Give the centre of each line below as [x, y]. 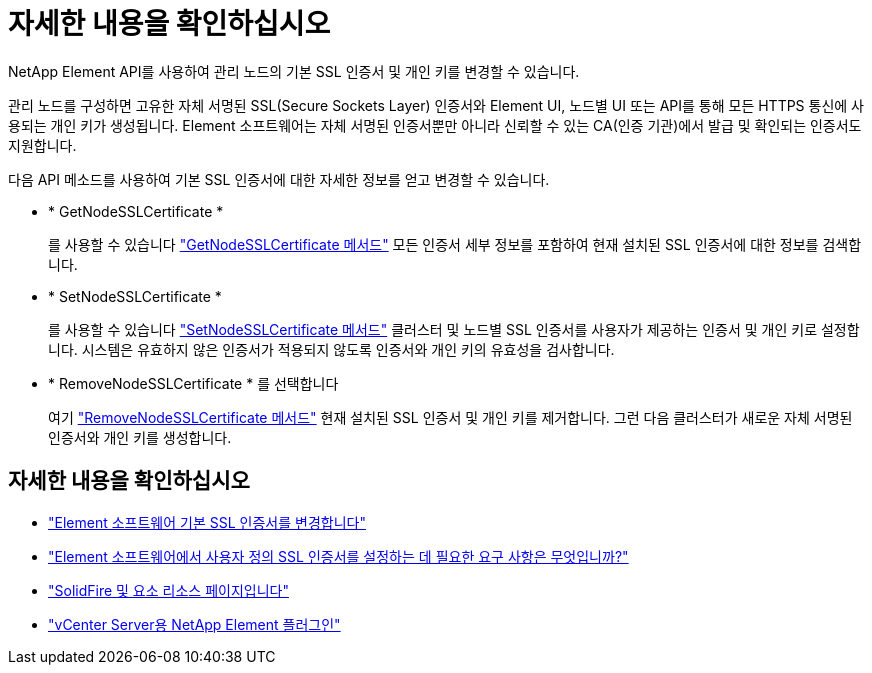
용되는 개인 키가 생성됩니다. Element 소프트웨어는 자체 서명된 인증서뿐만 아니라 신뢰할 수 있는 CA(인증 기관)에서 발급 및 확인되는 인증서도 [435, 125]
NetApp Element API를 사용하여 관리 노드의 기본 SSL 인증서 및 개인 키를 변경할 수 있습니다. [294, 71]
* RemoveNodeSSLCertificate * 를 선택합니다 [193, 383]
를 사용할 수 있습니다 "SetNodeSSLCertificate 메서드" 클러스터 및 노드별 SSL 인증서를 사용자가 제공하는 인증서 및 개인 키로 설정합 [454, 329]
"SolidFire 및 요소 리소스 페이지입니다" [168, 590]
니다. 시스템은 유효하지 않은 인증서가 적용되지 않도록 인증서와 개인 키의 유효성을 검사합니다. [331, 349]
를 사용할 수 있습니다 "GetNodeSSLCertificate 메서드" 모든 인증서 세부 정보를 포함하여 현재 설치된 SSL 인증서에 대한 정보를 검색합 [455, 244]
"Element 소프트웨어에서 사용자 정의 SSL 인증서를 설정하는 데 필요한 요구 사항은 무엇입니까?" [338, 556]
